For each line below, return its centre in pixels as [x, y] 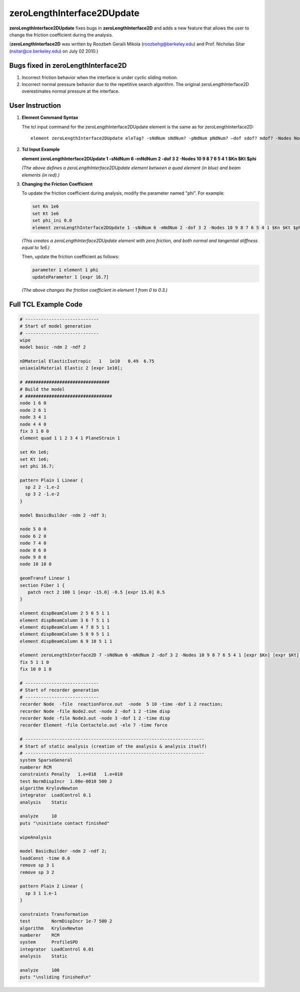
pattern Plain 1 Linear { [51, 480]
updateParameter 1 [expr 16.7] [71, 277]
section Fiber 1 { [42, 585]
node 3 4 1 [33, 417]
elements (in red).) [41, 175]
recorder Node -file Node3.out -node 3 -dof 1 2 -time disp [95, 718]
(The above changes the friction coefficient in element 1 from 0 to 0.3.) [94, 290]
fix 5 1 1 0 [34, 662]
